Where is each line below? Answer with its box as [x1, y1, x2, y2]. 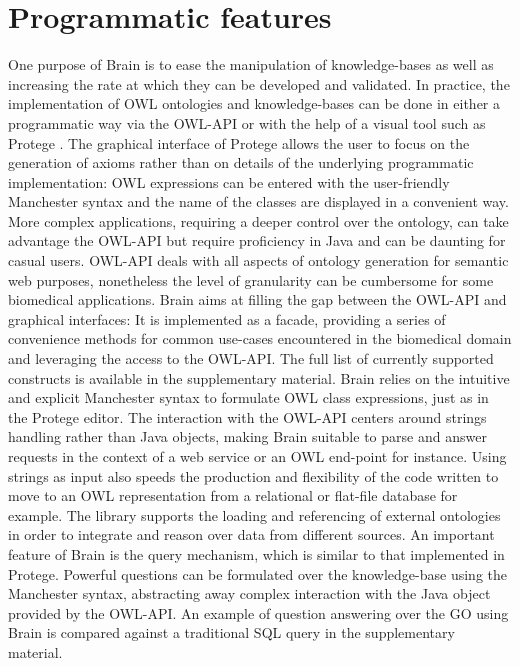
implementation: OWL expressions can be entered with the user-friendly [8, 171, 450, 192]
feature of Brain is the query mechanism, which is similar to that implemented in [8, 543, 505, 564]
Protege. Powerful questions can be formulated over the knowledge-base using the [8, 563, 507, 584]
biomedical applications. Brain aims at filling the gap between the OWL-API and [8, 289, 507, 310]
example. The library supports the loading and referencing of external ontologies [8, 504, 501, 525]
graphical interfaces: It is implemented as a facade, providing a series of [8, 308, 446, 329]
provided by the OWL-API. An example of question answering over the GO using [8, 602, 509, 623]
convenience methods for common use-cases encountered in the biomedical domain [8, 328, 512, 349]
